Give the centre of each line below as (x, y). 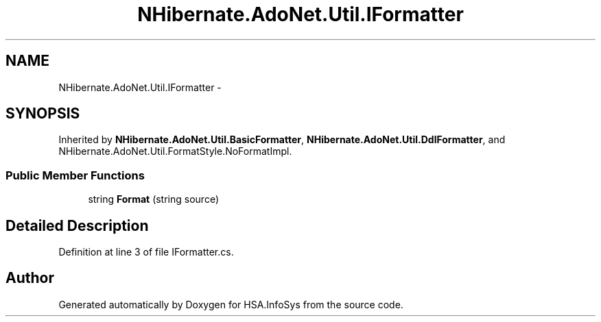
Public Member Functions (75, 175)
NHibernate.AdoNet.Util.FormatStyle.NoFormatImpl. (175, 151)
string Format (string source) (154, 199)
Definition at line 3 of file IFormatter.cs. (146, 252)
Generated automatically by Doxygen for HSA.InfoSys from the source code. (231, 304)
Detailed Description (77, 225)
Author (30, 278)
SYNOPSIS (43, 114)
